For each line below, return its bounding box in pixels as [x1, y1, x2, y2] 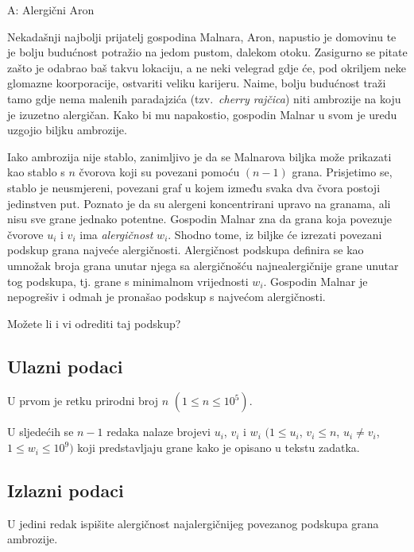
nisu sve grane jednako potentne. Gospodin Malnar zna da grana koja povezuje [7, 210, 392, 227]
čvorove [7, 226, 44, 242]
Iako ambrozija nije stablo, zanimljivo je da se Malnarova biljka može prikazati [7, 148, 392, 164]
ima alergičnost [79, 226, 153, 242]
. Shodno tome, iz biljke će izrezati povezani [168, 226, 382, 242]
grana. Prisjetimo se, [292, 164, 393, 180]
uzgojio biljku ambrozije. [7, 122, 127, 138]
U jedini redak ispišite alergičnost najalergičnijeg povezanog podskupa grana [7, 515, 379, 531]
